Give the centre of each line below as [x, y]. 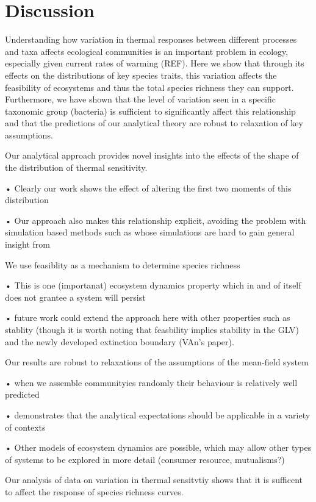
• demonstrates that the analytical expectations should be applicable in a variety [158, 414]
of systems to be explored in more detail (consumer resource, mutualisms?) [145, 459]
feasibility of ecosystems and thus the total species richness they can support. [149, 87]
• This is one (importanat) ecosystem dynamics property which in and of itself [153, 285]
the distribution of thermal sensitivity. [76, 167]
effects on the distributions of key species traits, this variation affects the [141, 75]
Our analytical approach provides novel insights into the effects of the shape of [152, 155]
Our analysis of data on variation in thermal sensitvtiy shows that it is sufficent [154, 480]
